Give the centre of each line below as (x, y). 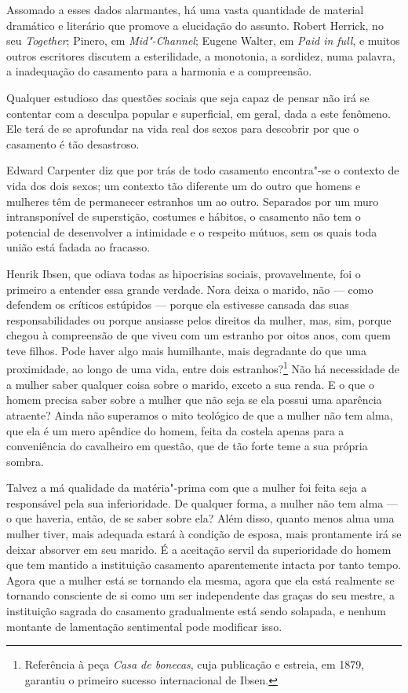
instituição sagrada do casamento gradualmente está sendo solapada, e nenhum (196, 611)
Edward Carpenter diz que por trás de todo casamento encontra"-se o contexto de (203, 170)
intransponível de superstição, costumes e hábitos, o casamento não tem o (184, 216)
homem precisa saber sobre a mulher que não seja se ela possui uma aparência (194, 400)
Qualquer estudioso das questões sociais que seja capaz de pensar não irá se (188, 97)
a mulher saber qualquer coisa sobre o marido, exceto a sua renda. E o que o (190, 384)
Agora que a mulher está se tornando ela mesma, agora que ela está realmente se (200, 579)
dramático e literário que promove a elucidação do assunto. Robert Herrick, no (195, 25)
